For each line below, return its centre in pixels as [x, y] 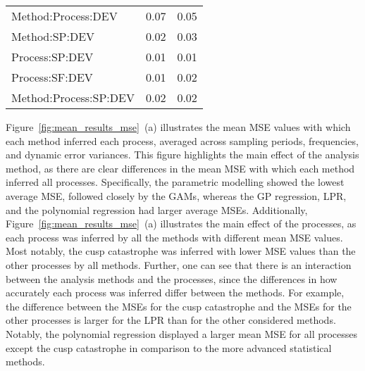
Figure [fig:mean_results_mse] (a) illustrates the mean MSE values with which [178, 127]
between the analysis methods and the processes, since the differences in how [172, 278]
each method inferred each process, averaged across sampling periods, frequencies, [182, 140]
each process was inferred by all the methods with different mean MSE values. [174, 237]
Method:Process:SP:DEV [73, 98]
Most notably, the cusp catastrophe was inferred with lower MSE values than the [181, 251]
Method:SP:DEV [53, 36]
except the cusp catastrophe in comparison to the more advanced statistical [169, 347]
